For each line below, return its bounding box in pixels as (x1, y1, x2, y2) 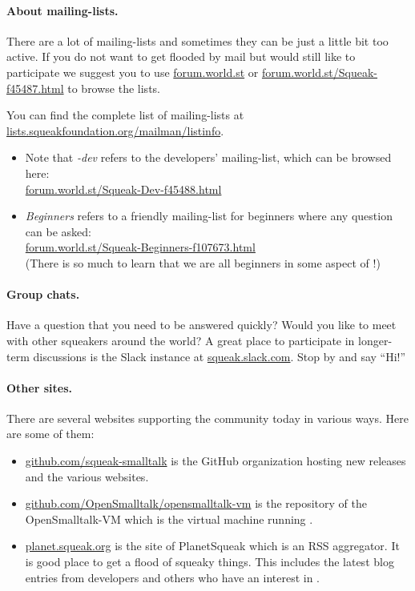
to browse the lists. (67, 79, 160, 96)
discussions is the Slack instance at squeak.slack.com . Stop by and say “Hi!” (33, 348, 406, 364)
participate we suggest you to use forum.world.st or (6, 63, 259, 80)
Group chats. (6, 286, 80, 303)
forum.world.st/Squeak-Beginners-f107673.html (25, 239, 256, 255)
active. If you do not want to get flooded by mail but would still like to (6, 48, 356, 65)
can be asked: (25, 223, 91, 239)
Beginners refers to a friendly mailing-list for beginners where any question (25, 207, 393, 224)
